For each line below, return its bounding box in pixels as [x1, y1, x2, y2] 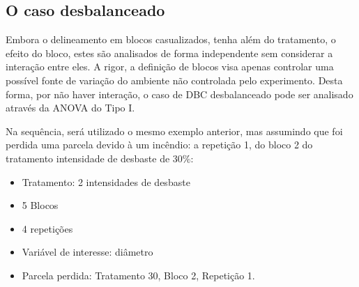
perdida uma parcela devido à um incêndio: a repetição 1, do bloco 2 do [6, 137, 313, 152]
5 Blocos [22, 198, 59, 212]
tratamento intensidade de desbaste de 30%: [6, 150, 194, 165]
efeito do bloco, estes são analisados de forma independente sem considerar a [6, 45, 333, 60]
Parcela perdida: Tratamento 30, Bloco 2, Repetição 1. [22, 267, 255, 282]
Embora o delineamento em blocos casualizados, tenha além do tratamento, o [6, 32, 336, 47]
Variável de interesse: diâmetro [22, 245, 153, 259]
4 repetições [22, 221, 73, 235]
